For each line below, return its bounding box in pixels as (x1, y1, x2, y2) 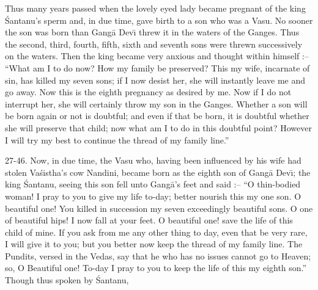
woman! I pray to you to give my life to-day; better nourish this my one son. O (5, 189, 301, 202)
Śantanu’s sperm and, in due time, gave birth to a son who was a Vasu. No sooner (5, 13, 313, 26)
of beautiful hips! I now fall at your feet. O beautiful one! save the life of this (5, 214, 293, 227)
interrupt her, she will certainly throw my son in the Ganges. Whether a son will (5, 97, 308, 110)
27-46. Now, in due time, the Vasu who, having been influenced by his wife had (5, 154, 301, 167)
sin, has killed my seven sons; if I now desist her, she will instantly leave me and (5, 73, 306, 86)
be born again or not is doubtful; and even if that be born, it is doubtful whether (5, 109, 309, 122)
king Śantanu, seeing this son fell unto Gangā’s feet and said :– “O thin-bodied (5, 178, 301, 190)
